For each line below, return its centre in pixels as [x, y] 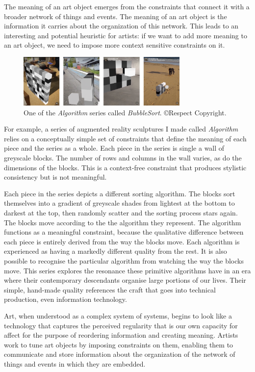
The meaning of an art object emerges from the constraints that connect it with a [127, 6]
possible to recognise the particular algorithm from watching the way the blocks [124, 260]
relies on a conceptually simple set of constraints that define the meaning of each [125, 138]
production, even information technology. [65, 299]
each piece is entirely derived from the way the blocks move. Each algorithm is [122, 241]
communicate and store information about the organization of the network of [120, 354]
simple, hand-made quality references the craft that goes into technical [110, 289]
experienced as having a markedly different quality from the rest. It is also [115, 251]
